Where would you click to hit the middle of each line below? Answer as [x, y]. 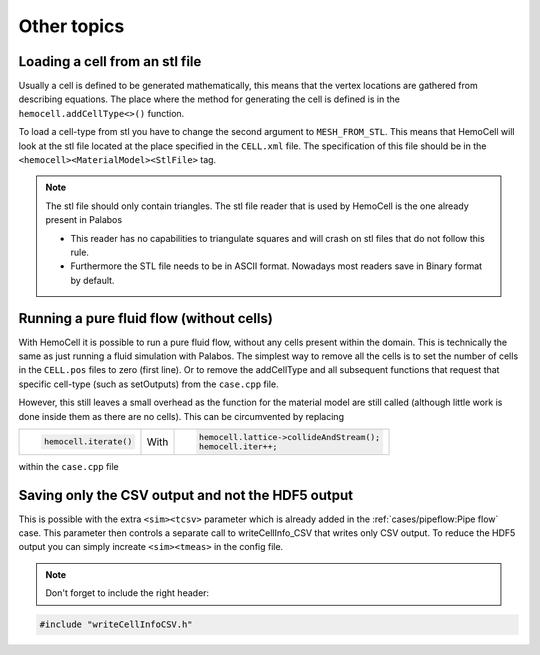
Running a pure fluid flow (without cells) [146, 318]
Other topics [71, 26]
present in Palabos [84, 220]
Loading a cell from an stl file [110, 61]
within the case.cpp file [68, 466]
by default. [92, 280]
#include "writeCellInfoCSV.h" [116, 624]
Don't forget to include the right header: [127, 593]
